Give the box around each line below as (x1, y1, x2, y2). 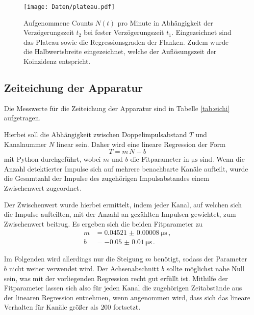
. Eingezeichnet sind (171, 27, 231, 37)
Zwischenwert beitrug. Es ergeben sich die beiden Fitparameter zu (4, 218, 203, 229)
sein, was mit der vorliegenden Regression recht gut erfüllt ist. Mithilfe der (4, 273, 228, 283)
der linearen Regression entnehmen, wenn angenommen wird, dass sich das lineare (4, 292, 251, 302)
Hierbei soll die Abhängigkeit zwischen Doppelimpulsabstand (4, 129, 187, 140)
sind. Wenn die (200, 154, 245, 164)
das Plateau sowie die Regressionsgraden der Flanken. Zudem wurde (24, 36, 229, 47)
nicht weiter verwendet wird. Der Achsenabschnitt (9, 263, 159, 274)
